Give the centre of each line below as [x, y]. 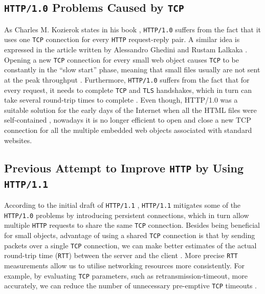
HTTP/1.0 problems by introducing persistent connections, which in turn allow [127, 215]
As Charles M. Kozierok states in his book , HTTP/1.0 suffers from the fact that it [133, 29]
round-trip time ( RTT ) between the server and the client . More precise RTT [121, 255]
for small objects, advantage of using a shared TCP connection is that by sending [130, 235]
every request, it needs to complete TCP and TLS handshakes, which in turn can [128, 90]
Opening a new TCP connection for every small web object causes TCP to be [122, 59]
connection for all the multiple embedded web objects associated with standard [128, 130]
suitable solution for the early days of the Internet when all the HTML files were [130, 110]
